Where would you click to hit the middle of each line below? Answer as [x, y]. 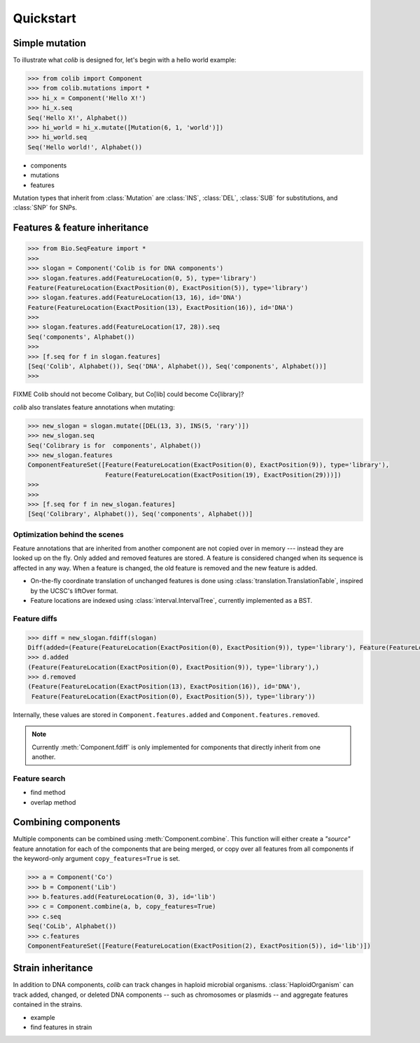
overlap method [53, 802]
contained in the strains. [48, 1004]
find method [48, 793]
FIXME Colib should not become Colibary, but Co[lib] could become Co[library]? [128, 394]
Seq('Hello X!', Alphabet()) [78, 118]
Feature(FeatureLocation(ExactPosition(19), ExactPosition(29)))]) [224, 475]
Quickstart [45, 18]
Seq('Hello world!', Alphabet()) [85, 147]
